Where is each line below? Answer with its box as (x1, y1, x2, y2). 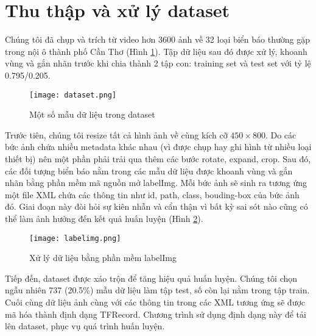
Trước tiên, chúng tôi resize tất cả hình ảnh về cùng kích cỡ (5, 128, 228, 141)
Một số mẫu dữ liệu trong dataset (29, 108, 155, 121)
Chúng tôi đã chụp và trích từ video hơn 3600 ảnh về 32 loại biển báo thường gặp (5, 33, 310, 46)
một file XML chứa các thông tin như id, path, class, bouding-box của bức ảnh (5, 188, 300, 201)
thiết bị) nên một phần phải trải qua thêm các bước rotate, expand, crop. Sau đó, (5, 152, 311, 165)
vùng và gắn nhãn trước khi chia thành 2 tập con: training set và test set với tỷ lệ (5, 57, 311, 70)
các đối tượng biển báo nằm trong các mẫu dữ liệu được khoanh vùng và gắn (5, 164, 293, 177)
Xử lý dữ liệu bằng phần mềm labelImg (29, 251, 177, 264)
